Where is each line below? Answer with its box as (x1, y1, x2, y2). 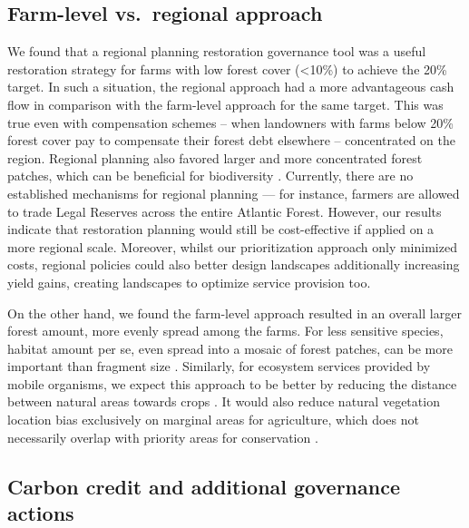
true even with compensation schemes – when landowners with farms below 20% (7, 112, 454, 132)
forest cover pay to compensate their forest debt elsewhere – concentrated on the (7, 131, 455, 150)
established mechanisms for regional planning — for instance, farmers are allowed (7, 183, 460, 202)
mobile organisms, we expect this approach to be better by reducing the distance (7, 374, 457, 393)
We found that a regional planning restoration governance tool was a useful (7, 42, 426, 61)
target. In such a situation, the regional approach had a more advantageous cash (7, 77, 454, 96)
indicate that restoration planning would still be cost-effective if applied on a (7, 220, 435, 239)
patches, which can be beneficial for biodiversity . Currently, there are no (7, 166, 414, 185)
